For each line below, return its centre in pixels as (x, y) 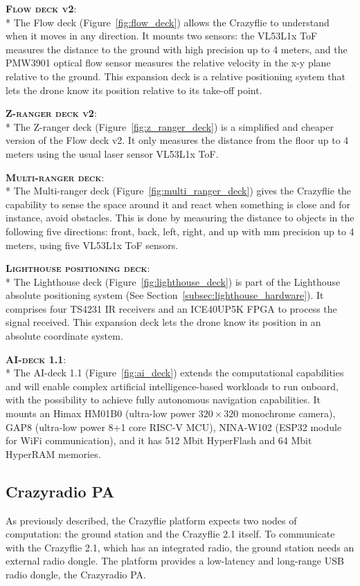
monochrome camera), (289, 413)
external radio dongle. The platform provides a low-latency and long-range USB (175, 561)
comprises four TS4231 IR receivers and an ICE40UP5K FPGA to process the (171, 308)
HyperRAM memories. (53, 454)
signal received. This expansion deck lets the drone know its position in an (163, 322)
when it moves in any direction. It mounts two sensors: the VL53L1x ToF (162, 36)
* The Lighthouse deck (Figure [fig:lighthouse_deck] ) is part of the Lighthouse (173, 281)
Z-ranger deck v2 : (51, 113)
